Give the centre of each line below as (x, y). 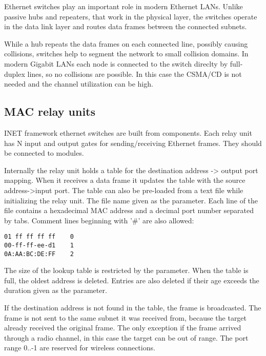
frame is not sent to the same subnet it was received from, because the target (126, 317)
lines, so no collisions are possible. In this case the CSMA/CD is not (135, 74)
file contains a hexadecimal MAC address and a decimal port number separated (129, 210)
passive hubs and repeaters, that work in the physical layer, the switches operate (131, 16)
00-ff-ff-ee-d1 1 (39, 245)
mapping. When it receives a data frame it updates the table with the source (125, 180)
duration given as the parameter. (56, 290)
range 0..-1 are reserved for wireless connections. (80, 348)
